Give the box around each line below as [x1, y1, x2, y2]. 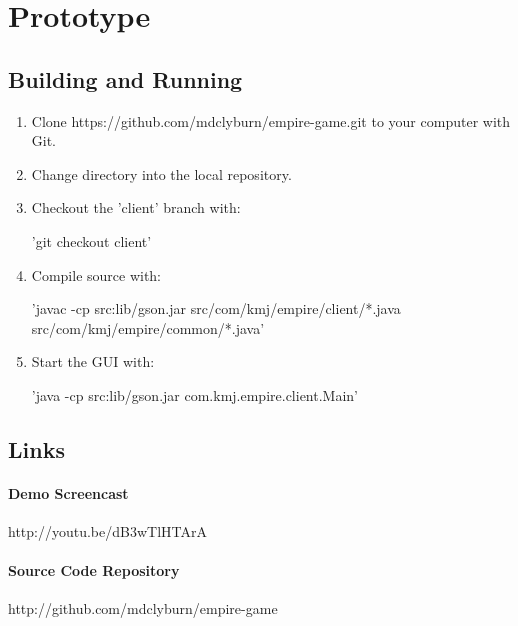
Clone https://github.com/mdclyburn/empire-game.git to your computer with [31, 110, 511, 131]
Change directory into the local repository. [31, 163, 292, 184]
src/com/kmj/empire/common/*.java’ [31, 317, 265, 338]
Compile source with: [31, 264, 162, 285]
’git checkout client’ [31, 230, 152, 251]
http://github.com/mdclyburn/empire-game [8, 598, 278, 619]
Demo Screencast [8, 482, 129, 503]
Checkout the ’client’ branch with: [31, 197, 241, 218]
